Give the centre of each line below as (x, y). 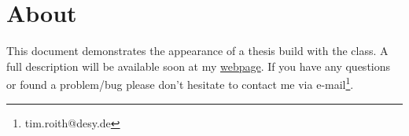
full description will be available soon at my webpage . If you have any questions (199, 66)
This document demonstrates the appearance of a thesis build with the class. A (197, 51)
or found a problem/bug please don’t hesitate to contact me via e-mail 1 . (180, 83)
